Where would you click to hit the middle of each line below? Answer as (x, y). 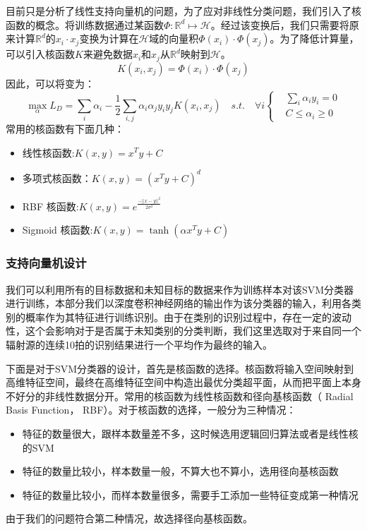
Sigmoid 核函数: (58, 230)
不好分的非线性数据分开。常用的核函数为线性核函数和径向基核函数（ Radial (180, 396)
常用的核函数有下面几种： (65, 128)
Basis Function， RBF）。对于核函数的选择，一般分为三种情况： (151, 410)
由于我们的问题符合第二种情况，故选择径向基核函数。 (129, 518)
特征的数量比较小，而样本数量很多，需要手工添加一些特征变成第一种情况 (190, 494)
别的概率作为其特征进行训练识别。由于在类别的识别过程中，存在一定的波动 (179, 317)
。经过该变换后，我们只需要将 (280, 24)
